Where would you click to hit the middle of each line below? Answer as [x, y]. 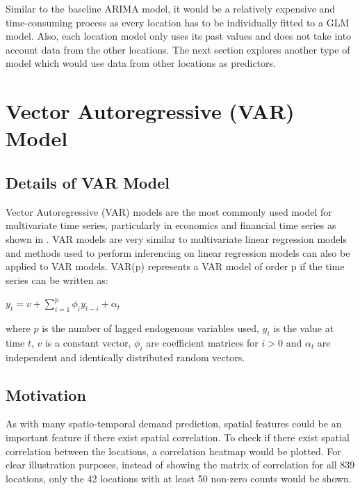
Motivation [46, 394]
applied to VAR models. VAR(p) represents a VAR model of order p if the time [175, 266]
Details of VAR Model [88, 182]
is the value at [304, 328]
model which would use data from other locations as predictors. [141, 63]
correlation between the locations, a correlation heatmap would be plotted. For [173, 451]
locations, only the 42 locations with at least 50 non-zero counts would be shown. [179, 478]
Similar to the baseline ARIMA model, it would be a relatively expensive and [171, 8]
